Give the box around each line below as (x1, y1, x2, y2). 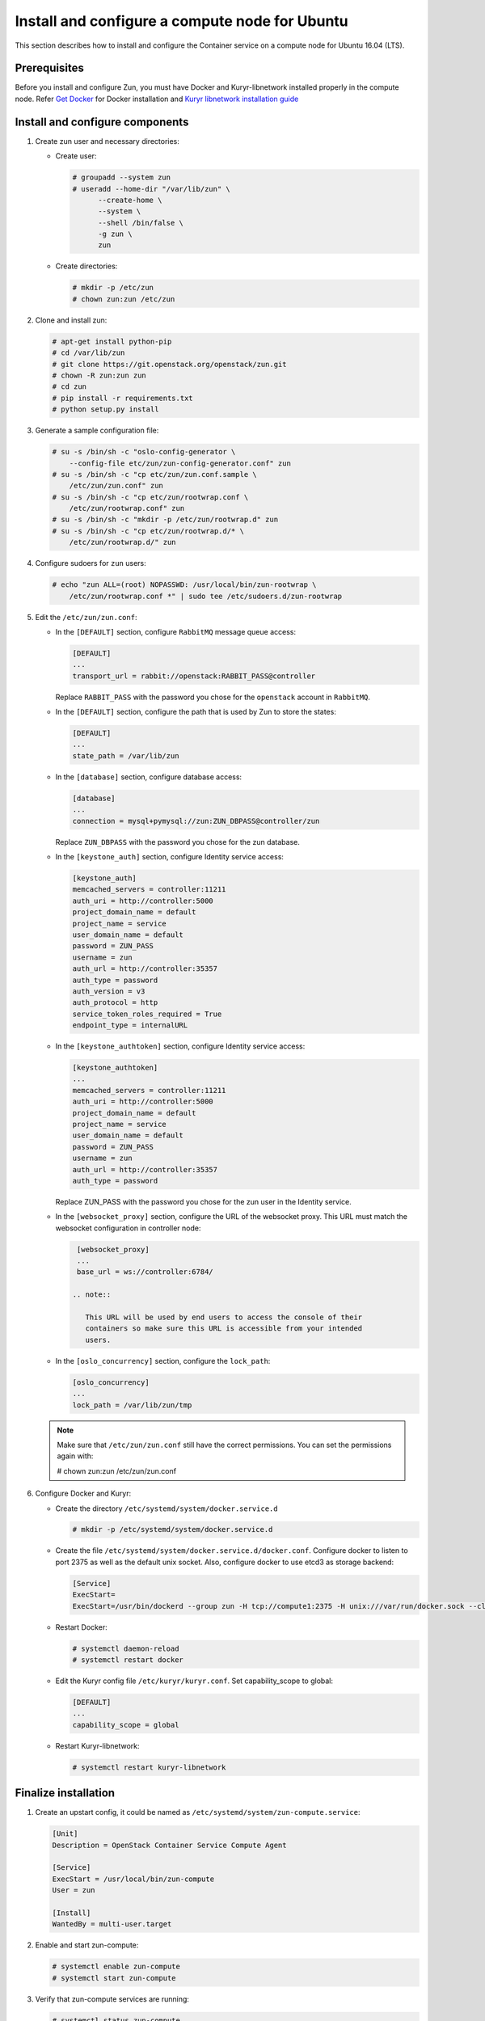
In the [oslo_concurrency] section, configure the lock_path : (55, 1356, 271, 1365)
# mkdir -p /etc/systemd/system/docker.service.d (72, 1525, 273, 1534)
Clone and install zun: (35, 315, 108, 325)
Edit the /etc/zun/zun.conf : (35, 612, 137, 622)
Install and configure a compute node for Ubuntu (15, 12, 349, 30)
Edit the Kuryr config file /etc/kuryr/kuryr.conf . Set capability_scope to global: (55, 1676, 334, 1686)
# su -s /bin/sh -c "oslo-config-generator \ (52, 447, 236, 457)
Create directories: (55, 261, 118, 271)
